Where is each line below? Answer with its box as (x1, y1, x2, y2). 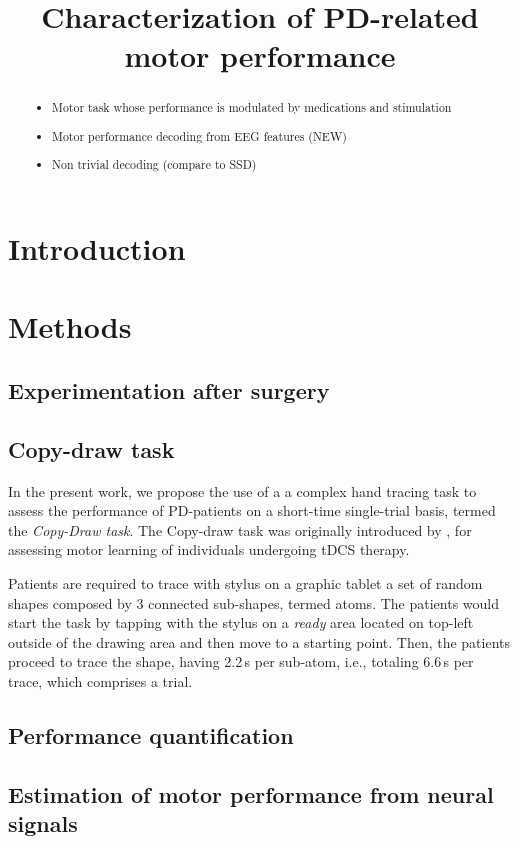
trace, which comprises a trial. (8, 671, 193, 691)
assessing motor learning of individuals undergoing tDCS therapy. (8, 539, 410, 560)
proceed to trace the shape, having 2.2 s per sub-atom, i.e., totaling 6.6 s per (8, 651, 474, 672)
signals (8, 808, 78, 839)
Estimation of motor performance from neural (8, 778, 494, 809)
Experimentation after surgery (8, 375, 330, 406)
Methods (8, 306, 132, 347)
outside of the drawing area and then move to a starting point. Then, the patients (8, 631, 511, 652)
